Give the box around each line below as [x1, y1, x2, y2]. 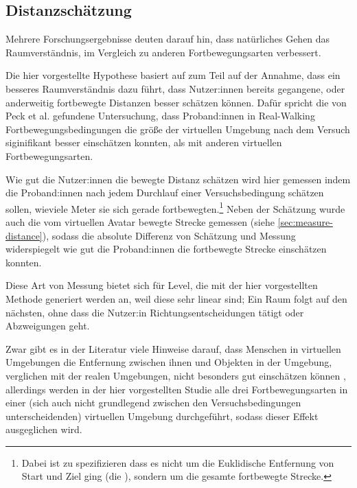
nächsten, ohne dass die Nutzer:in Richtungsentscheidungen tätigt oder [5, 305, 304, 319]
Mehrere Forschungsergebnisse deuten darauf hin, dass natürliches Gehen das [5, 32, 330, 46]
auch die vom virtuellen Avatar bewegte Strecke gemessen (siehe [5, 214, 275, 229]
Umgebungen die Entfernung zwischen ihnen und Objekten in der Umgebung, [5, 355, 332, 369]
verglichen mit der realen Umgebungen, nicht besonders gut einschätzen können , [5, 368, 346, 382]
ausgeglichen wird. [5, 422, 82, 437]
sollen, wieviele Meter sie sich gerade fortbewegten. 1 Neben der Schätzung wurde [5, 199, 345, 216]
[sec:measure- [277, 214, 333, 229]
